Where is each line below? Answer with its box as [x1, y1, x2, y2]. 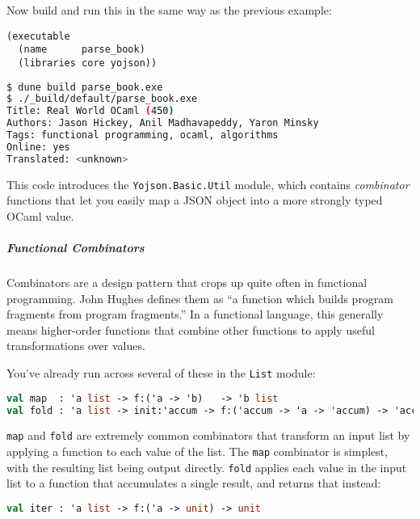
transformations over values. [6, 337, 145, 354]
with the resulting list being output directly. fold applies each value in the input [6, 458, 407, 475]
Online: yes [6, 141, 70, 153]
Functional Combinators [6, 239, 145, 256]
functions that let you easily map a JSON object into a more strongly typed [6, 192, 383, 209]
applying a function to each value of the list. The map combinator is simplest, [6, 443, 388, 460]
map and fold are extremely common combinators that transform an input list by [6, 427, 410, 444]
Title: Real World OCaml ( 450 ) [6, 105, 174, 117]
